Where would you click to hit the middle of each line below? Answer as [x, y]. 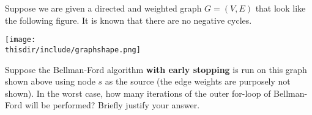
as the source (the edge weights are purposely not [198, 81]
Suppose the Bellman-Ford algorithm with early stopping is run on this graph [156, 69]
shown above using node [50, 81]
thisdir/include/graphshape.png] [73, 50]
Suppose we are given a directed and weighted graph [103, 8]
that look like [280, 8]
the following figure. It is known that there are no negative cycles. [128, 20]
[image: [20, 40]
